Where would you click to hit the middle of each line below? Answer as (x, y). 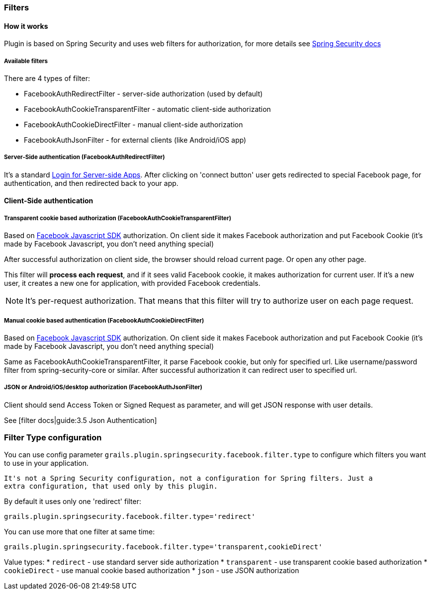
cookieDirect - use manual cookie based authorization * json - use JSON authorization (152, 571)
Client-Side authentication (49, 201)
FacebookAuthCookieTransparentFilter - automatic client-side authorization (147, 109)
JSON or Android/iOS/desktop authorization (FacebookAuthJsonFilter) (103, 387)
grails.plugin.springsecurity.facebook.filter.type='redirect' (130, 517)
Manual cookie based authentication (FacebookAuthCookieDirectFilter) (104, 320)
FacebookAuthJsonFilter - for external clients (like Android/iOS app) (135, 140)
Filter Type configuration (53, 438)
